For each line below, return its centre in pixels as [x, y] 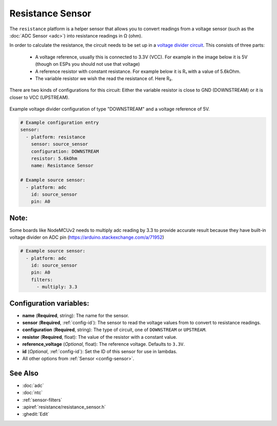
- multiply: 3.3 [57, 287]
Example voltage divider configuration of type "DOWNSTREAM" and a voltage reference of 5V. [110, 109]
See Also [24, 373]
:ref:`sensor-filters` [42, 400]
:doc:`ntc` [33, 393]
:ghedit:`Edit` [36, 414]
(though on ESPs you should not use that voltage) [88, 64]
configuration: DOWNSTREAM [65, 151]
